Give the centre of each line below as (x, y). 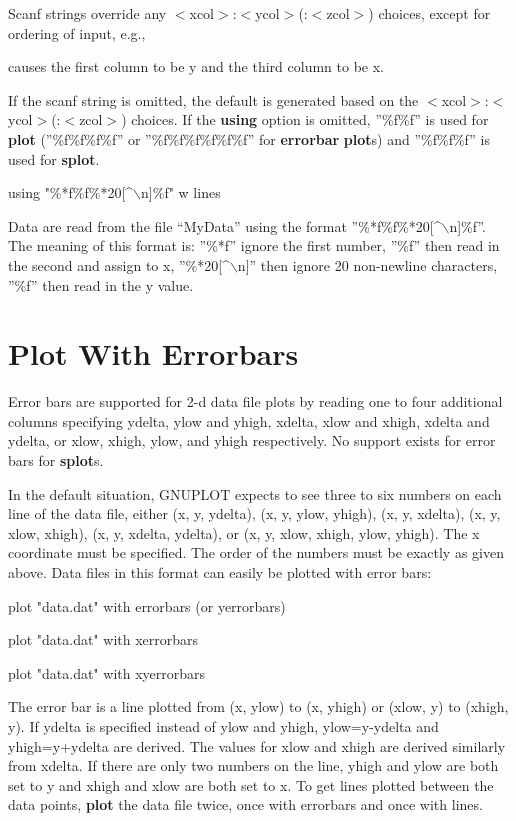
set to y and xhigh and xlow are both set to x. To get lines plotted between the (251, 784)
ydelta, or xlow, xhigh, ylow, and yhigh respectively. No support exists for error (252, 440)
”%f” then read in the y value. (101, 284)
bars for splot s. (56, 460)
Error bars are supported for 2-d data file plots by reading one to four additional (255, 401)
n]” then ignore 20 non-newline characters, (367, 264)
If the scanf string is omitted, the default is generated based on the (213, 99)
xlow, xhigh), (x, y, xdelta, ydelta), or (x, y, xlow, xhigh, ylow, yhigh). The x (244, 532)
